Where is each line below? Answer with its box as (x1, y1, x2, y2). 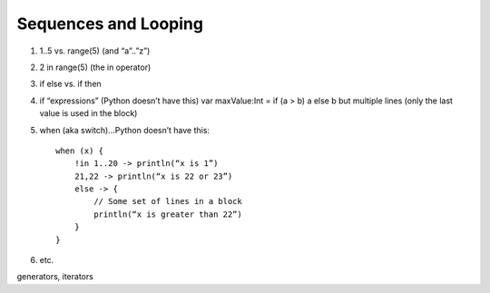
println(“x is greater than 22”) (93, 209, 242, 220)
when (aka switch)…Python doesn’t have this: (39, 124, 211, 135)
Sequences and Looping (16, 14, 204, 34)
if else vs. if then (39, 78, 102, 90)
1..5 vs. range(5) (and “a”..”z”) (39, 45, 151, 56)
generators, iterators (16, 271, 94, 282)
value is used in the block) (39, 108, 138, 119)
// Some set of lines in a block (93, 196, 242, 207)
